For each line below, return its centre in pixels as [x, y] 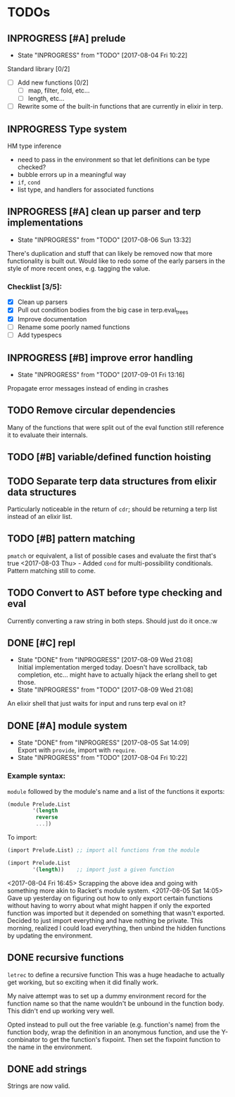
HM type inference [34, 146]
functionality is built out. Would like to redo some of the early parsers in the [116, 261]
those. [27, 682]
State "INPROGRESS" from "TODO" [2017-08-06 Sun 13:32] [104, 240]
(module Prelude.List [39, 804]
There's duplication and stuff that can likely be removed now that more [110, 253]
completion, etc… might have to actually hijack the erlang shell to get [117, 675]
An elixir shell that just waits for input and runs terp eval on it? [97, 704]
